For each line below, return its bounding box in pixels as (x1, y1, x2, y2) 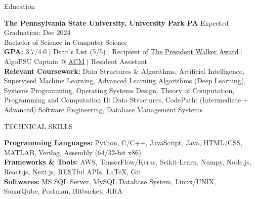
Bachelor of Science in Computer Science (4, 36, 127, 47)
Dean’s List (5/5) (53, 46, 106, 57)
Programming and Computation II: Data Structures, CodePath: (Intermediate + (4, 95, 249, 105)
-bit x (115, 147, 132, 157)
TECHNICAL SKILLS (4, 121, 73, 131)
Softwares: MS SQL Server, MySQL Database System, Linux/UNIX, (4, 176, 216, 186)
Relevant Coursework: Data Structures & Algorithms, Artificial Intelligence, (4, 66, 245, 76)
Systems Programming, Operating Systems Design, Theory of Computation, (4, 85, 235, 95)
